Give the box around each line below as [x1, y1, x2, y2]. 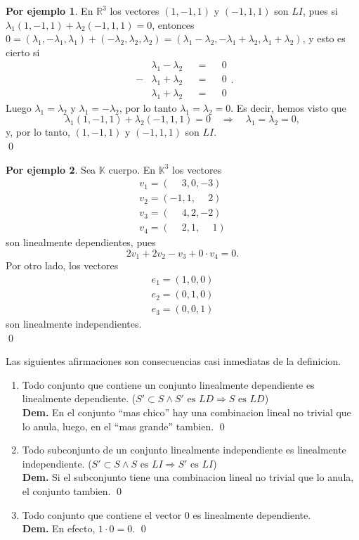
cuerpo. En [108, 162, 156, 176]
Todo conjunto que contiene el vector [22, 507, 182, 522]
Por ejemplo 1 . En [6, 4, 93, 18]
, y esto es [302, 31, 346, 46]
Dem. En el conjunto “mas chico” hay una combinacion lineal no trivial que [22, 405, 351, 420]
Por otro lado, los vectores [6, 258, 119, 273]
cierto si [6, 44, 40, 59]
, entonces [152, 17, 195, 32]
